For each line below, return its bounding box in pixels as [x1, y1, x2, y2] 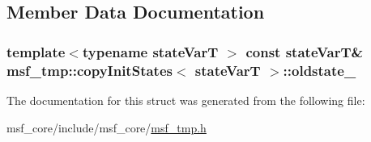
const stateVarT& [245, 41, 364, 61]
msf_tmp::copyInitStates [6, 60, 173, 80]
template [6, 41, 66, 61]
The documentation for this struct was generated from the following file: [6, 91, 365, 108]
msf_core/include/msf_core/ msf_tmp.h [6, 119, 207, 136]
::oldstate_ [283, 60, 356, 80]
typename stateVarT [82, 41, 219, 61]
